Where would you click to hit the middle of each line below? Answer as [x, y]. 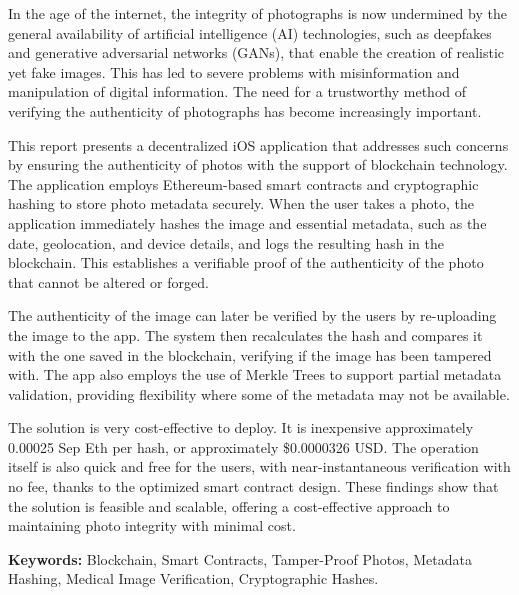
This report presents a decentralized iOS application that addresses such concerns [258, 144]
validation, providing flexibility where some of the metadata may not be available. [259, 393]
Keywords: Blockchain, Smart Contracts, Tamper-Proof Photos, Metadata [240, 558]
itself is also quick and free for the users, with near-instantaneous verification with [259, 466]
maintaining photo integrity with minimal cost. [152, 525]
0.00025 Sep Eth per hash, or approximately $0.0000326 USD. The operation [243, 446]
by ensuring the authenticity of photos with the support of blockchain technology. [258, 164]
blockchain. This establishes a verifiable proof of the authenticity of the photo [246, 262]
